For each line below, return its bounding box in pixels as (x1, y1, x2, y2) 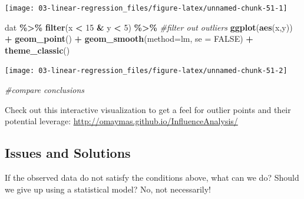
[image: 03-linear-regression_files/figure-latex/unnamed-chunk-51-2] (5, 67, 288, 75)
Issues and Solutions (5, 144, 131, 162)
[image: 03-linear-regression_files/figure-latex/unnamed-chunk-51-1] (5, 4, 288, 12)
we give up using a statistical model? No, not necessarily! (5, 183, 211, 195)
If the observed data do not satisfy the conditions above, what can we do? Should (5, 171, 299, 184)
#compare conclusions (5, 84, 85, 96)
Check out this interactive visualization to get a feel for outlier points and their (5, 103, 291, 115)
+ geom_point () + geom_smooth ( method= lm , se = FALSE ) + (5, 32, 253, 45)
